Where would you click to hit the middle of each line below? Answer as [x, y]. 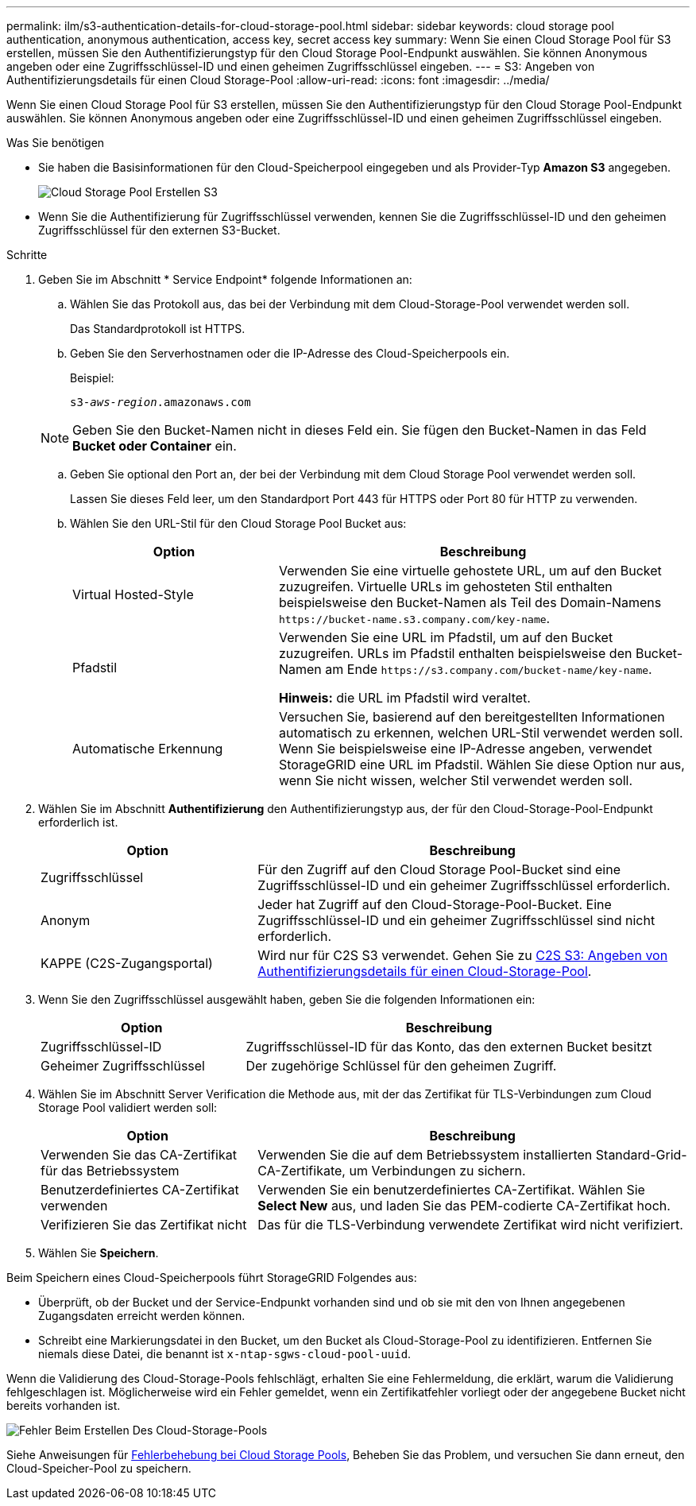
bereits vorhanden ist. [64, 1405]
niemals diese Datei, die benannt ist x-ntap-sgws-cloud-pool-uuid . [225, 1354]
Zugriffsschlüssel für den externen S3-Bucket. [159, 230]
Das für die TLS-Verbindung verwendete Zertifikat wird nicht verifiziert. [470, 1225]
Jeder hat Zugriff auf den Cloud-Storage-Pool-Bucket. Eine [435, 904]
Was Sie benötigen [56, 143]
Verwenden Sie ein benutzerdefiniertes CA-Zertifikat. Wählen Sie [451, 1190]
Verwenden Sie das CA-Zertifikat [139, 1155]
